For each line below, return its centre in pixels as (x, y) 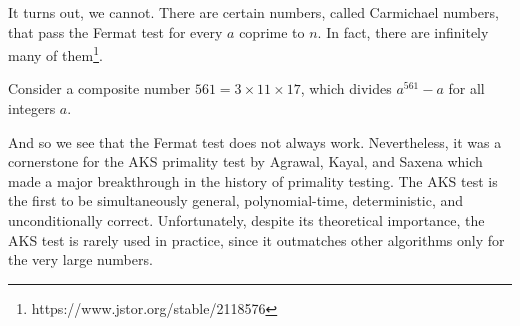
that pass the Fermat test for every (115, 31)
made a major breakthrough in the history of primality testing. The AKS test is (253, 180)
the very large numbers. (80, 259)
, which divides (346, 88)
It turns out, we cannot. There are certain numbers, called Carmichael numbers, (253, 12)
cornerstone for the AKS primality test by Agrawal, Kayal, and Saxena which (245, 161)
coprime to (272, 31)
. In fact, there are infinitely (403, 31)
